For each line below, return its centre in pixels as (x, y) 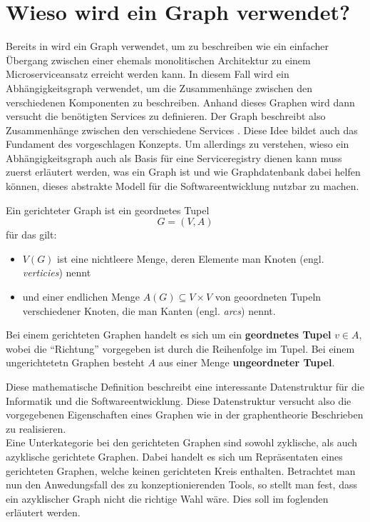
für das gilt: (31, 235)
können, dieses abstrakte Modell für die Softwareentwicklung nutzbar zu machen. (183, 186)
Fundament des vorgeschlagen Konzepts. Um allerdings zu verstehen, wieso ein (178, 144)
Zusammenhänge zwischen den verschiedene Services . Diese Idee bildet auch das (182, 130)
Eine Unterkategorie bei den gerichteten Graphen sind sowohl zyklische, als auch (182, 442)
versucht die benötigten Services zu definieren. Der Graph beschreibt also (166, 116)
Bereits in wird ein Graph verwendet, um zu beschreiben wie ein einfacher (167, 46)
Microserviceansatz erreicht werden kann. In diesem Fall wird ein (148, 74)
